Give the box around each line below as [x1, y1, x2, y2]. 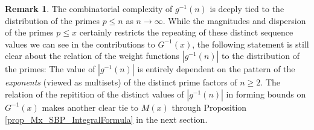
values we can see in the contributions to [5, 37, 155, 50]
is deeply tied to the [210, 2, 284, 14]
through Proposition [171, 101, 247, 113]
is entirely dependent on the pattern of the [137, 63, 295, 75]
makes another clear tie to [42, 101, 139, 113]
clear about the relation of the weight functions [5, 49, 180, 62]
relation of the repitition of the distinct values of [5, 87, 184, 100]
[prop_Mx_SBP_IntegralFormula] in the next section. [5, 113, 208, 125]
